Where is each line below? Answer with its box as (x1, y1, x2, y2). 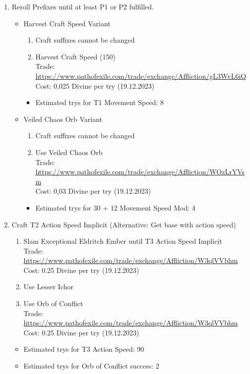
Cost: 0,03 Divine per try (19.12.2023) (35, 186, 151, 196)
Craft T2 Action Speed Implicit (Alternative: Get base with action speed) (11, 219, 236, 229)
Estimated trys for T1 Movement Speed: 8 (35, 97, 164, 107)
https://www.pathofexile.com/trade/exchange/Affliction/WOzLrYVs (35, 166, 245, 177)
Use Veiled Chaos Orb (35, 147, 103, 157)
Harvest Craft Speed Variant (23, 18, 111, 28)
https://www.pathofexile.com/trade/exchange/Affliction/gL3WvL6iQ (35, 70, 247, 81)
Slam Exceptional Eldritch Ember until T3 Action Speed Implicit (23, 236, 222, 246)
